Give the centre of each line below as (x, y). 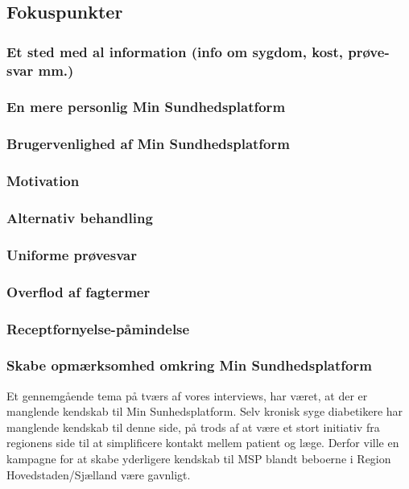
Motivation (43, 181)
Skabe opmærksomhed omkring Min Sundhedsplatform (189, 365)
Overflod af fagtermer (78, 291)
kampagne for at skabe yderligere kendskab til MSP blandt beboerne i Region (199, 459)
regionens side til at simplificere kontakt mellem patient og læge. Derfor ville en (203, 443)
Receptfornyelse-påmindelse (98, 328)
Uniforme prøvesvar (72, 254)
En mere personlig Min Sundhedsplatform (146, 107)
